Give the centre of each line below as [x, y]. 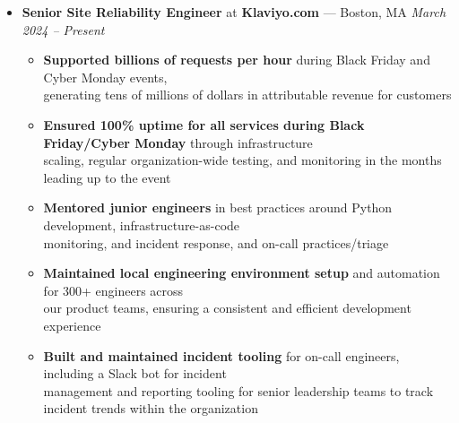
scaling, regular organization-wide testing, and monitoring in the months [242, 160]
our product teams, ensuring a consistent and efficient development [227, 308]
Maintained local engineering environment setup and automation [242, 273]
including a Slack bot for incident [135, 373]
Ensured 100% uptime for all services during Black [204, 124]
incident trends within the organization [151, 408]
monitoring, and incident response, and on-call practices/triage [216, 242]
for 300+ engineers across [113, 290]
